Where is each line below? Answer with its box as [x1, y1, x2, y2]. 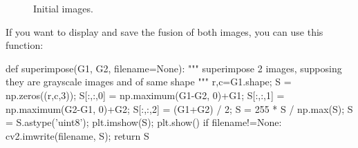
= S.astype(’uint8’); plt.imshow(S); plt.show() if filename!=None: [6, 115, 282, 129]
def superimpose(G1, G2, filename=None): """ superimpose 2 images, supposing [6, 61, 342, 75]
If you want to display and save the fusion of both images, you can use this [6, 24, 323, 39]
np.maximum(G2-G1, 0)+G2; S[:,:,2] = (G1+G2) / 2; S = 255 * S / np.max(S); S [6, 101, 353, 116]
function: [6, 38, 44, 52]
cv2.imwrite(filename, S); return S [6, 128, 149, 142]
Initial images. [33, 1, 93, 15]
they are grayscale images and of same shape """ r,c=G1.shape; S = [6, 74, 292, 89]
